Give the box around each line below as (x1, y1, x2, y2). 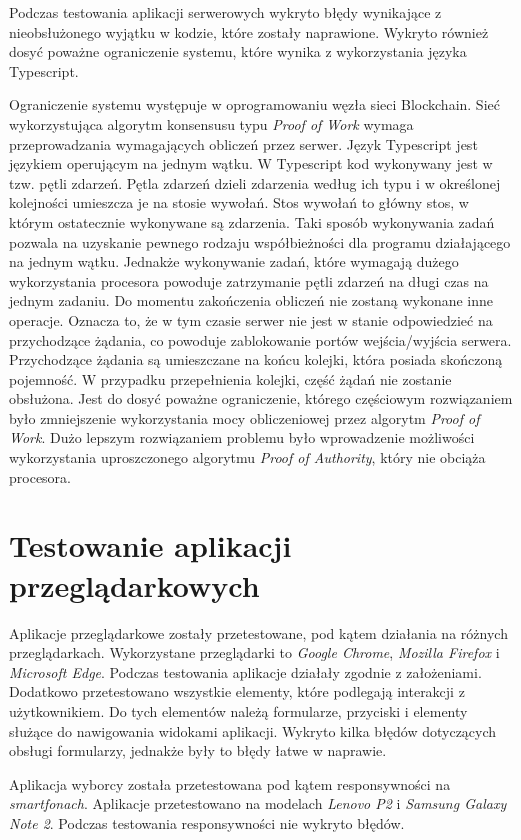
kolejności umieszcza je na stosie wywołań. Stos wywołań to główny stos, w (9, 192, 469, 213)
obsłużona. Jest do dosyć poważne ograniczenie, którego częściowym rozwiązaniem (9, 388, 513, 409)
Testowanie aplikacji (9, 525, 292, 566)
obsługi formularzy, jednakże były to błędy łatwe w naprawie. (9, 740, 387, 761)
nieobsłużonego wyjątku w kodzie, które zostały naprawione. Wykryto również (9, 21, 489, 42)
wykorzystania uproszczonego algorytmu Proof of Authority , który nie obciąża (9, 447, 486, 468)
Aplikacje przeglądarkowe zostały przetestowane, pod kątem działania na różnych (9, 622, 508, 643)
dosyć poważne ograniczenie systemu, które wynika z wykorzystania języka (9, 41, 467, 62)
